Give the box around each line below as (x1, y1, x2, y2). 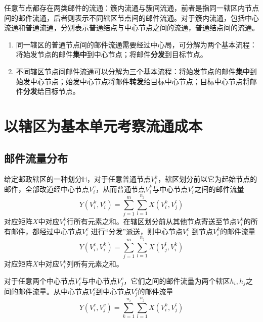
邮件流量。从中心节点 (18, 286, 89, 296)
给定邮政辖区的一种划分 (4, 174, 82, 184)
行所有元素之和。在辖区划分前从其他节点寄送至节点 (66, 216, 237, 227)
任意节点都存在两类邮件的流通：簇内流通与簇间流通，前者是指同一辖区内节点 (4, 3, 259, 13)
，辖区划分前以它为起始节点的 (158, 174, 257, 184)
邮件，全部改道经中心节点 (4, 183, 89, 194)
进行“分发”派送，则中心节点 (91, 226, 183, 236)
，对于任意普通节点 (87, 174, 151, 184)
